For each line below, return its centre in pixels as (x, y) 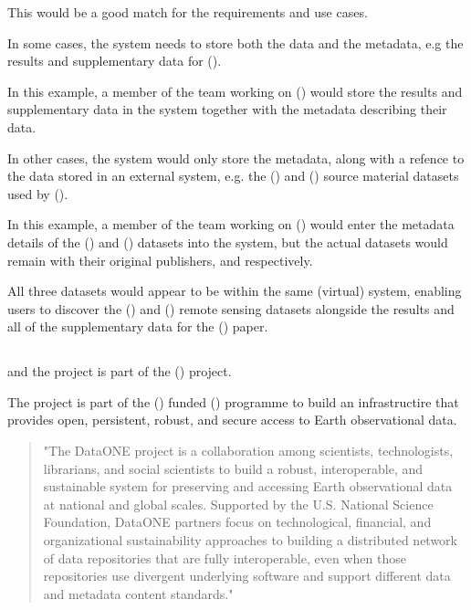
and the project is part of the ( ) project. (120, 371)
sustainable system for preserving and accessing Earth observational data (248, 486)
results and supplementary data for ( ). (115, 61)
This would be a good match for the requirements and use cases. (188, 12)
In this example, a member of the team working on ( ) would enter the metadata (231, 224)
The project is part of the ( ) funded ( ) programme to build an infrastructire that (233, 401)
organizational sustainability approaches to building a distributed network (251, 540)
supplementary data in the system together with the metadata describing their (227, 109)
